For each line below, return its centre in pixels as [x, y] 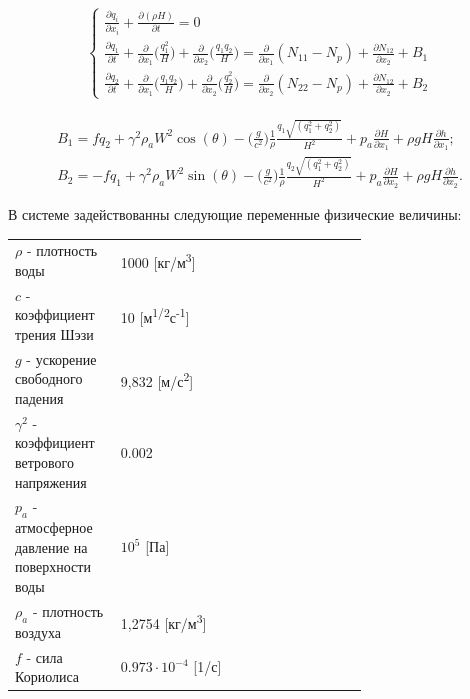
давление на [51, 546]
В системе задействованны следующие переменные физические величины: [235, 214]
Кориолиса [47, 676]
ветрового [44, 462]
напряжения [51, 481]
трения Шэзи [54, 333]
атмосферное [54, 527]
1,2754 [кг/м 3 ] [163, 622]
